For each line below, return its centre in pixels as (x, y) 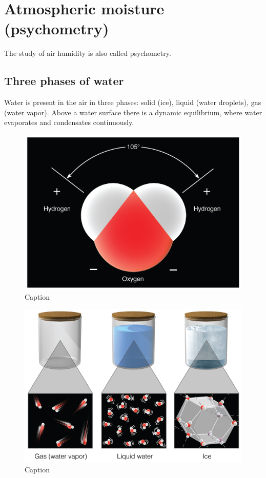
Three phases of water (64, 81)
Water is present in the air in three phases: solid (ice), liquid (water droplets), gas (133, 102)
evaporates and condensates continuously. (69, 122)
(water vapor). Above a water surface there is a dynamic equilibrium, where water (133, 112)
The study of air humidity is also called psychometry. (88, 53)
